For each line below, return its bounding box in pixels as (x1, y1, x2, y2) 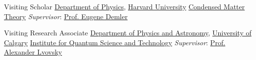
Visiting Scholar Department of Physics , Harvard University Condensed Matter (4, 1, 245, 11)
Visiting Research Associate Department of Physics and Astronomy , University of (4, 28, 252, 38)
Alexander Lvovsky (4, 47, 62, 57)
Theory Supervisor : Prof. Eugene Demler (4, 11, 128, 21)
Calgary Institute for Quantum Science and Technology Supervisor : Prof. (4, 37, 226, 47)
